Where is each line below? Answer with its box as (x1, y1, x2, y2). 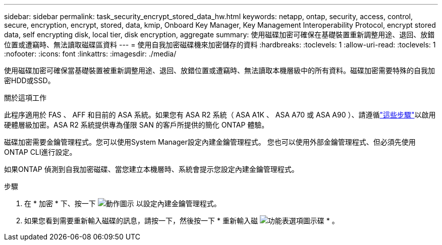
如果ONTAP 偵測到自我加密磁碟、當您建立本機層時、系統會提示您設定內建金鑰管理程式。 (4, 165, 299, 173)
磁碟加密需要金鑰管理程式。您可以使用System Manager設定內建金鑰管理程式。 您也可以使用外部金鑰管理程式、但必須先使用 (4, 138, 416, 146)
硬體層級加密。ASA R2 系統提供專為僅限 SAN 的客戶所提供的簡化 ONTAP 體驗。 (4, 120, 269, 129)
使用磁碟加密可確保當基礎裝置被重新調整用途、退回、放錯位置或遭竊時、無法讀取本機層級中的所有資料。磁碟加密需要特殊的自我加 (4, 66, 435, 75)
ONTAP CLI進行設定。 (4, 148, 77, 156)
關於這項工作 (4, 93, 46, 102)
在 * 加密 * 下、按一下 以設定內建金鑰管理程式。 (24, 199, 221, 208)
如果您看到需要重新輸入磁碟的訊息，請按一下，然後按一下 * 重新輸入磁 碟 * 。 (24, 216, 339, 225)
